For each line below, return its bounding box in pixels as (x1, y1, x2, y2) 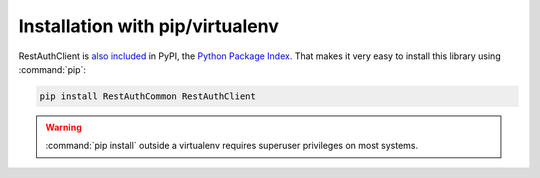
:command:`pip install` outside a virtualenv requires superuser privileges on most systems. (45, 140, 419, 152)
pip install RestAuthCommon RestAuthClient (39, 90, 257, 102)
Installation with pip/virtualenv (18, 15, 279, 37)
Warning (45, 121, 82, 133)
